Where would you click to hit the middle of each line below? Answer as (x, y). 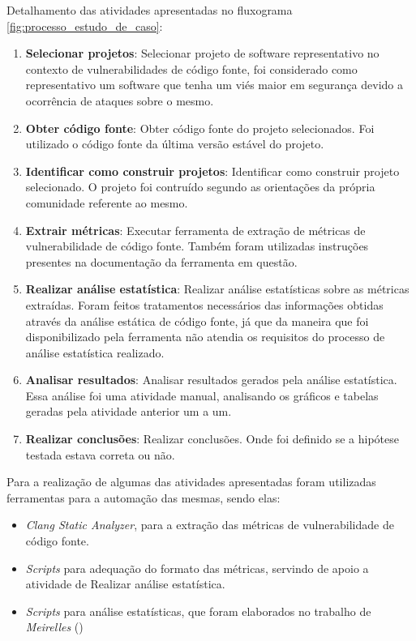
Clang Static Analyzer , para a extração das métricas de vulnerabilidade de (210, 525)
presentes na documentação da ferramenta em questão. (161, 261)
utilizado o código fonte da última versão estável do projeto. (175, 144)
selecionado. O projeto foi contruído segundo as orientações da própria (200, 187)
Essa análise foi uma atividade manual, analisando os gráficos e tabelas (202, 395)
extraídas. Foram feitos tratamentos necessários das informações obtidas (204, 304)
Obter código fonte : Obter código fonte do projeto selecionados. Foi (200, 128)
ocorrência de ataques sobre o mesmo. (120, 100)
